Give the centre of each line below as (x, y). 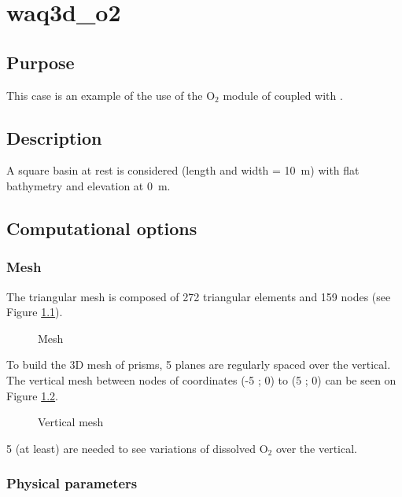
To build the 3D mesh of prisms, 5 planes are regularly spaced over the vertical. (199, 364)
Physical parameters (72, 483)
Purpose (41, 62)
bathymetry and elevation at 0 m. (89, 185)
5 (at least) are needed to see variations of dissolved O (137, 448)
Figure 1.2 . (32, 395)
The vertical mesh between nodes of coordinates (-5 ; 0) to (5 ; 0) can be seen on (201, 379)
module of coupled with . (283, 95)
